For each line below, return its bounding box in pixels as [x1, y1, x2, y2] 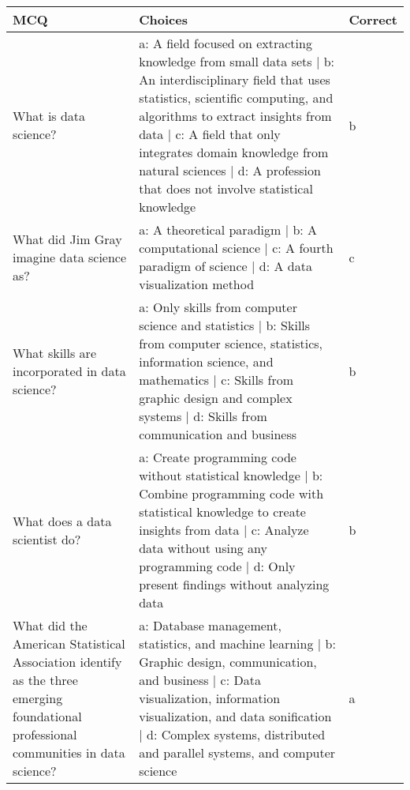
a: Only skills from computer [139, 298, 297, 316]
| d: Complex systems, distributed [139, 725, 326, 743]
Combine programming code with [139, 484, 324, 502]
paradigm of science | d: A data [139, 257, 312, 275]
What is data [13, 107, 86, 125]
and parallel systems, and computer [139, 743, 336, 762]
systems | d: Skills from [139, 407, 267, 425]
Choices [139, 10, 188, 28]
